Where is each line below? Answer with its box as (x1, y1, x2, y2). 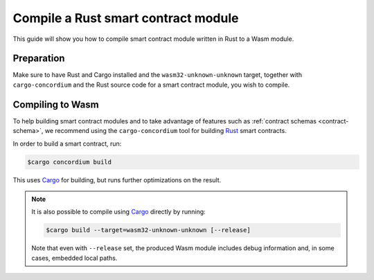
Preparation (12, 53, 65, 64)
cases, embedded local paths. (31, 254, 118, 262)
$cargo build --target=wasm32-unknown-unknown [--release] (46, 226, 251, 234)
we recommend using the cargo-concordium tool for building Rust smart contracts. (44, 127, 287, 135)
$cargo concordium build (27, 158, 112, 166)
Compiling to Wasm (12, 98, 100, 110)
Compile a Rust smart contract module (12, 10, 239, 26)
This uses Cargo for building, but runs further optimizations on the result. (12, 175, 222, 184)
